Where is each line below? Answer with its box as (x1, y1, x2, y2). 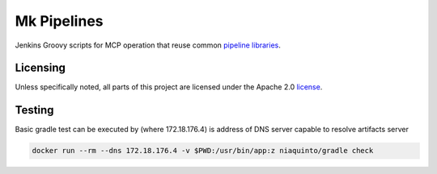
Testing (15, 103, 54, 117)
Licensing (15, 61, 66, 75)
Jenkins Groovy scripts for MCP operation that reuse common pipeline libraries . (15, 40, 281, 50)
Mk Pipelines (15, 12, 104, 30)
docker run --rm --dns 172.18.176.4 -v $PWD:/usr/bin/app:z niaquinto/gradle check (32, 146, 374, 155)
